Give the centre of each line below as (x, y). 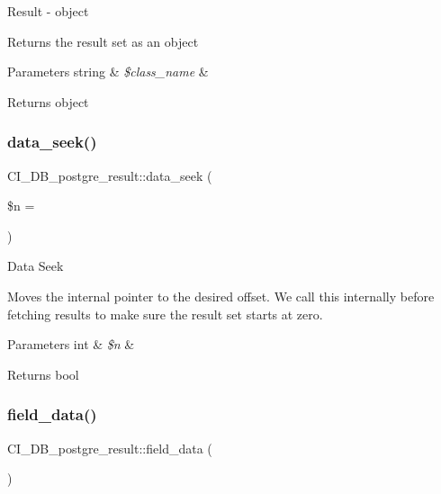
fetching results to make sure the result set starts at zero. (165, 314)
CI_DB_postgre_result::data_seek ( (110, 175)
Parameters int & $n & (71, 344)
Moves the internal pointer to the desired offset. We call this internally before (221, 296)
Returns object (48, 101)
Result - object (48, 11)
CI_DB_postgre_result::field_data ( (110, 448)
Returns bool (43, 374)
